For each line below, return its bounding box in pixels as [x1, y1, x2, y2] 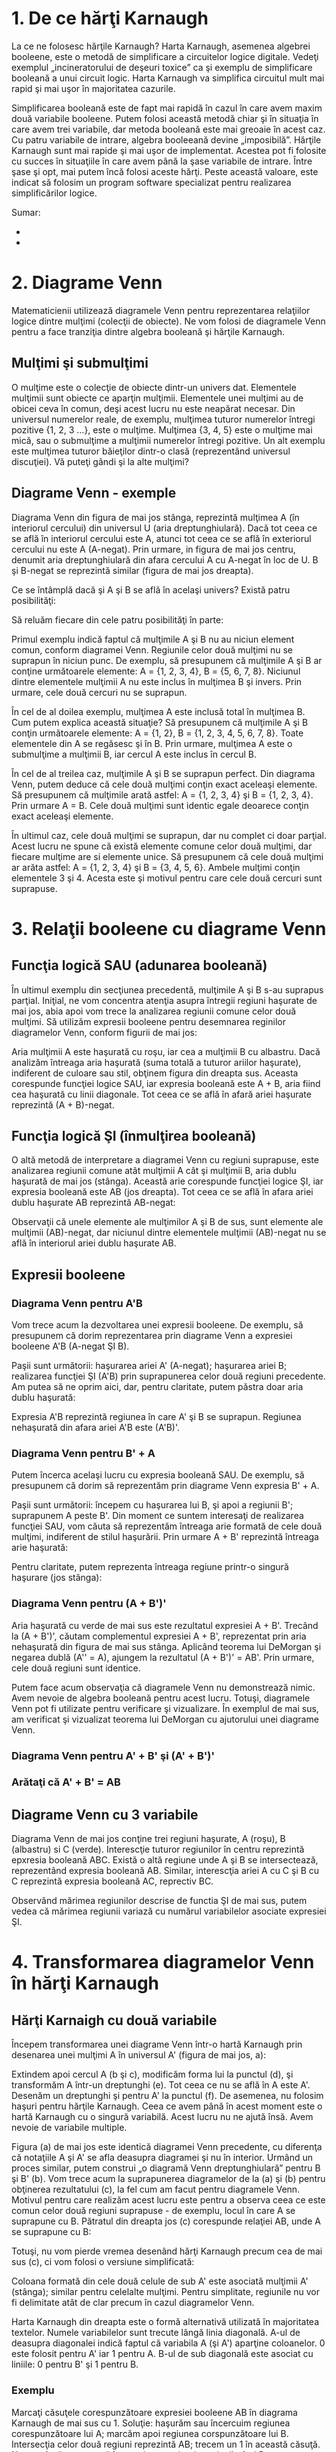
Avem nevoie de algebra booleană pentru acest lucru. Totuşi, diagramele [11, 1692, 311, 1704]
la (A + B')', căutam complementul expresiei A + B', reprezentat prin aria [11, 1630, 307, 1642]
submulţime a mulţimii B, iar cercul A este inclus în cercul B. [11, 748, 257, 760]
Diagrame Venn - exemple [11, 485, 177, 502]
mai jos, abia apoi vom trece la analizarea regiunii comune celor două [11, 1005, 297, 1017]
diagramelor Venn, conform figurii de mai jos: [11, 1026, 198, 1038]
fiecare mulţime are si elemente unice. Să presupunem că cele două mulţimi [11, 850, 324, 862]
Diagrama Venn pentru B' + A [11, 1446, 156, 1460]
